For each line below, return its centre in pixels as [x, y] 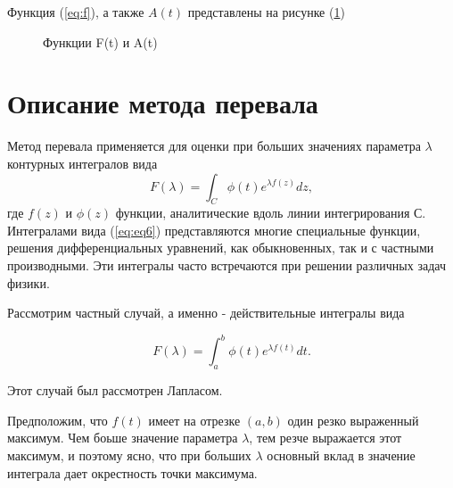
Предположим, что [58, 420]
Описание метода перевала [163, 103]
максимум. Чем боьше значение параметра [123, 438]
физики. [29, 282]
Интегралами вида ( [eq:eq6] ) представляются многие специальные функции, [214, 230]
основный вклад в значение [341, 455]
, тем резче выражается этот [325, 438]
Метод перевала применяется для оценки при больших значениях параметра [214, 146]
